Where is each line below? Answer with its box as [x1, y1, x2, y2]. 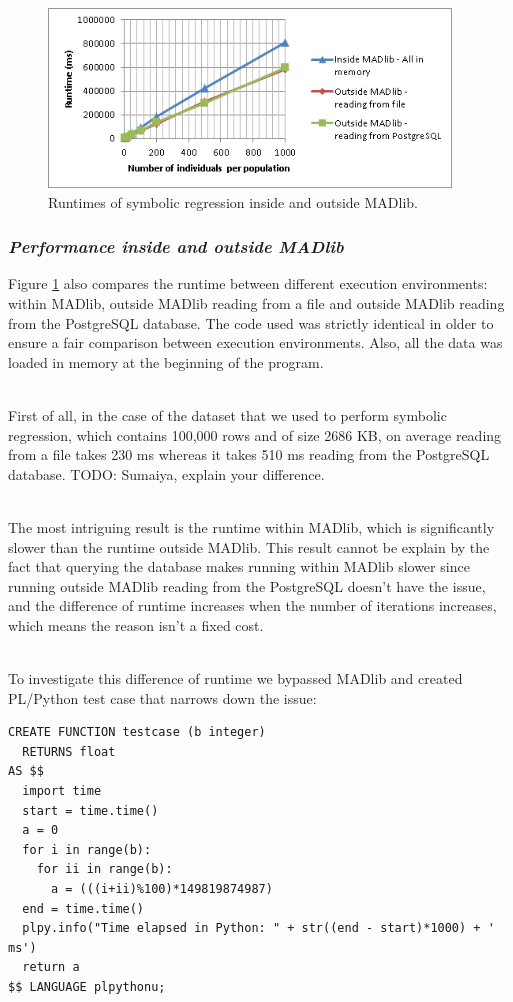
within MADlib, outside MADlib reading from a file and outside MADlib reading [8, 293, 505, 313]
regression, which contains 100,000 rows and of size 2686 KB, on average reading [8, 424, 502, 445]
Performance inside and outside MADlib [8, 234, 344, 259]
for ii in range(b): [36, 862, 173, 877]
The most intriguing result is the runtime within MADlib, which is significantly [8, 516, 495, 537]
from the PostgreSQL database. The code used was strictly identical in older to [8, 312, 494, 333]
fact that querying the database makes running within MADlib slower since [8, 556, 470, 577]
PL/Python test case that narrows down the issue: [8, 687, 317, 708]
